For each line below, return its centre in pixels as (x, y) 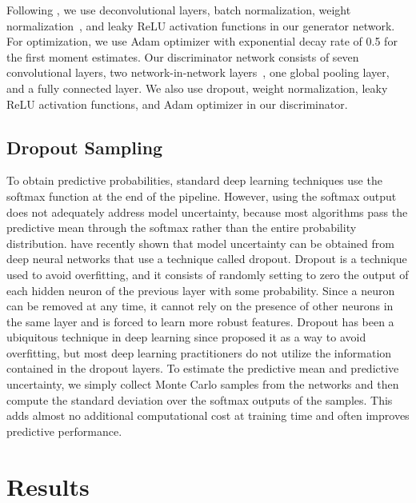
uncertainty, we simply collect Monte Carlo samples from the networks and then (203, 384)
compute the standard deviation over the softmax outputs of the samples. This (200, 399)
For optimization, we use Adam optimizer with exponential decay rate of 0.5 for (202, 41)
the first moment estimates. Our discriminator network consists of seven (183, 56)
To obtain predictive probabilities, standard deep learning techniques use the (194, 180)
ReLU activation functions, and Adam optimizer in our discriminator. (177, 104)
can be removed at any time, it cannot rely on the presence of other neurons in (200, 306)
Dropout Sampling (85, 147)
